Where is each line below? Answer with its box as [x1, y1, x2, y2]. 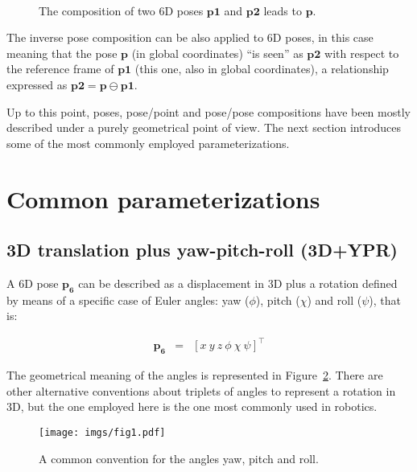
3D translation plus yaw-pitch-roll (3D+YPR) [6, 237, 398, 262]
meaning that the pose [6, 44, 118, 61]
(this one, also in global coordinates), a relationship [134, 60, 389, 77]
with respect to [324, 44, 399, 61]
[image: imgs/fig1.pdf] [39, 427, 166, 439]
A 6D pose [6, 274, 59, 291]
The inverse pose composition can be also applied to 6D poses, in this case [6, 29, 374, 46]
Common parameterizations [6, 182, 320, 215]
